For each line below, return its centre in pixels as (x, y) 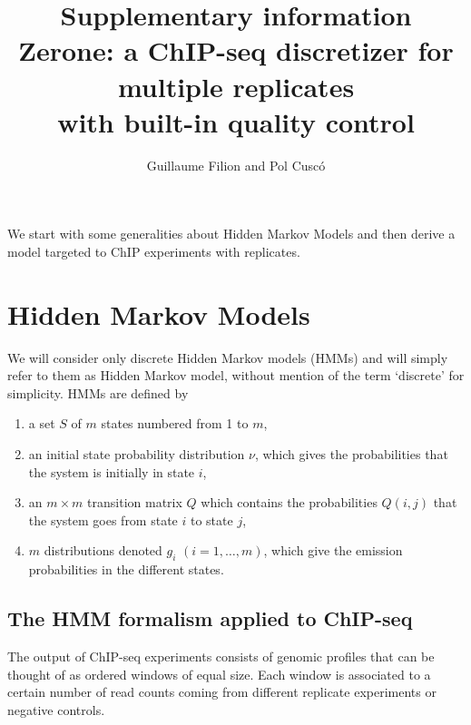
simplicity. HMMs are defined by (98, 392)
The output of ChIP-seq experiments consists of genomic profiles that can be (221, 656)
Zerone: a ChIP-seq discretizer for (236, 50)
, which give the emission (333, 550)
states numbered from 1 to (175, 423)
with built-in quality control (236, 121)
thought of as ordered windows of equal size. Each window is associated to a (219, 674)
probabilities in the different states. (126, 569)
